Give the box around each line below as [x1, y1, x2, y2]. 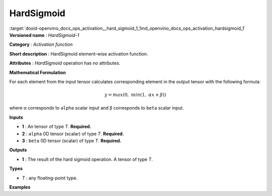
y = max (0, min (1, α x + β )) [104, 92, 166, 98]
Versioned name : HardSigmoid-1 [9, 32, 80, 38]
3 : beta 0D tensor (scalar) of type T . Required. [22, 138, 122, 144]
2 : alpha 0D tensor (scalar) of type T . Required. [22, 130, 124, 136]
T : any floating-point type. [22, 175, 78, 181]
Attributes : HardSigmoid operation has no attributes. [9, 60, 121, 66]
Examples [9, 184, 31, 190]
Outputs [9, 147, 27, 153]
